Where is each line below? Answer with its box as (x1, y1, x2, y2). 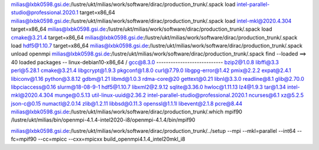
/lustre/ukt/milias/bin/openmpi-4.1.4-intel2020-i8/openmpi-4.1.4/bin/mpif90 (11, 116, 196, 123)
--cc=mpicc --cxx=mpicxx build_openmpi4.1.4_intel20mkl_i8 (37, 136, 185, 143)
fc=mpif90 (11, 136, 37, 143)
